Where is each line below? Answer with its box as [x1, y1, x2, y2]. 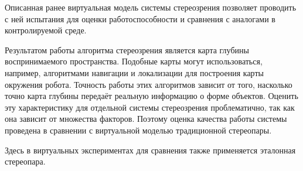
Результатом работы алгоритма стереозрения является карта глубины [5, 43, 249, 56]
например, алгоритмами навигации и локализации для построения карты [5, 66, 264, 78]
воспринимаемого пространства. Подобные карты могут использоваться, [5, 55, 263, 67]
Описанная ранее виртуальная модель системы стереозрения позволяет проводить [5, 1, 297, 13]
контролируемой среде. [5, 24, 87, 36]
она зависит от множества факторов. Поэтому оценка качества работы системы [5, 112, 287, 125]
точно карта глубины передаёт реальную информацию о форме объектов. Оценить [5, 90, 298, 102]
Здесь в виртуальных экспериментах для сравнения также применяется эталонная [5, 143, 296, 156]
